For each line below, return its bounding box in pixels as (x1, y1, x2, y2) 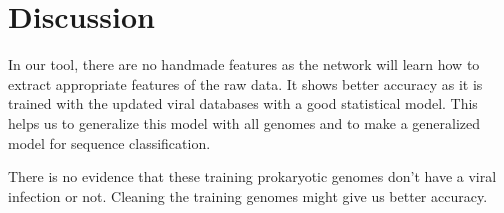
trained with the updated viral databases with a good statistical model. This (8, 93, 478, 114)
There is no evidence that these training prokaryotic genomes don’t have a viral (8, 166, 497, 187)
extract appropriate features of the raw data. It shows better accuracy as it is (8, 73, 483, 94)
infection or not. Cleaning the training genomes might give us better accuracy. (8, 185, 488, 206)
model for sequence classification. (8, 132, 211, 153)
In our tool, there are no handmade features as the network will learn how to (8, 54, 480, 75)
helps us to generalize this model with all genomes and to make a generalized (8, 112, 481, 133)
